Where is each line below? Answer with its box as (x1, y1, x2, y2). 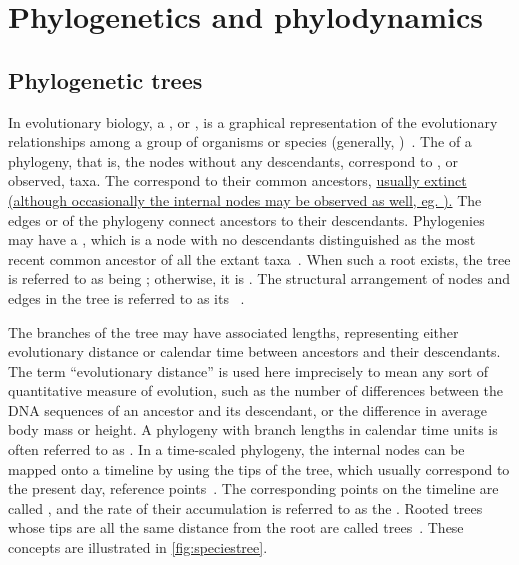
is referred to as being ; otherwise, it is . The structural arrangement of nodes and (8, 268, 511, 289)
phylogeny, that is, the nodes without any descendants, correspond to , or (8, 150, 459, 171)
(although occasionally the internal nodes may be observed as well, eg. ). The (8, 189, 482, 210)
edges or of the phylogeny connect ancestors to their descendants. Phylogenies (8, 209, 485, 230)
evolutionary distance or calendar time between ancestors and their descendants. (8, 341, 501, 362)
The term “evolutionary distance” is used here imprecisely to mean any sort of (8, 360, 489, 381)
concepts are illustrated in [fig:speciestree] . (8, 537, 268, 558)
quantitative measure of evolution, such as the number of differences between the (8, 380, 504, 401)
